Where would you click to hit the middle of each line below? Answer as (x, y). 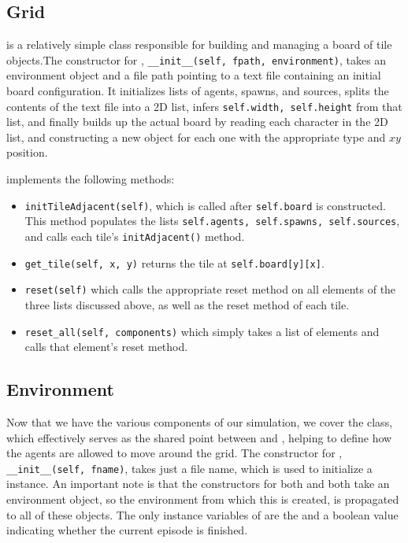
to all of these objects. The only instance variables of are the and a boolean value (202, 514)
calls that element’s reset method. (106, 347)
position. (27, 152)
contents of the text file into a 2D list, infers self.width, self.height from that (204, 106)
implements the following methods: (91, 179)
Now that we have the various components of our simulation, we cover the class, (200, 422)
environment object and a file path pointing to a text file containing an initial (194, 75)
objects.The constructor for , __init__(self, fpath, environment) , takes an (197, 59)
